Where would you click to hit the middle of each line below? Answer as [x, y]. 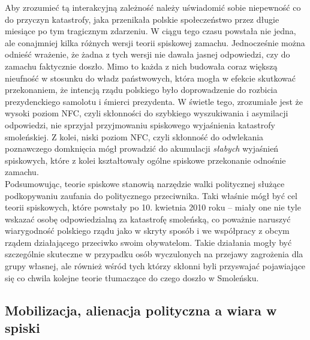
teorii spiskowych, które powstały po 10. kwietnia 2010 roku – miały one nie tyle [153, 207]
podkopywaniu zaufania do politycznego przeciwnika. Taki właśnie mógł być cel [151, 195]
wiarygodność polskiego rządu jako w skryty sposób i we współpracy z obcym [147, 231]
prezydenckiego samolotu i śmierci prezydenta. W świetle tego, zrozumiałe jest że [154, 101]
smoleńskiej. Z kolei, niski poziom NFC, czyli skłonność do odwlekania [134, 136]
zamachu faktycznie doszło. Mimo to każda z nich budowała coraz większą [141, 66]
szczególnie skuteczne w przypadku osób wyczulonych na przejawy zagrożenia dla [154, 254]
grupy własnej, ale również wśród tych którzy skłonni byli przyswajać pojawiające [155, 266]
